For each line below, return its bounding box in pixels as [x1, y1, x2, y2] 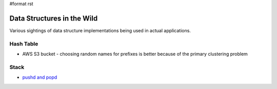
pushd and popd [22, 74, 57, 80]
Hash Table [9, 40, 38, 47]
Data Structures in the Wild [9, 14, 98, 23]
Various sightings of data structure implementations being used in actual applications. [9, 27, 191, 33]
